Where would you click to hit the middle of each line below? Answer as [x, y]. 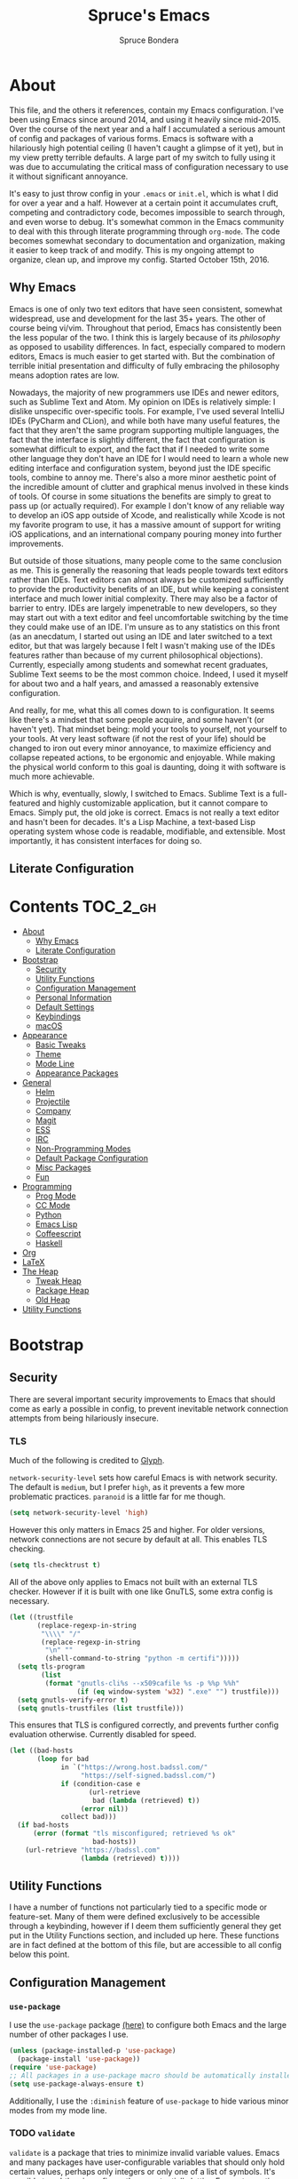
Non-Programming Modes [83, 1149]
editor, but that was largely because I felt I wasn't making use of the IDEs [142, 645]
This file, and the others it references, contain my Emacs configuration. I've [146, 110]
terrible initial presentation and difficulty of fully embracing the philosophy [145, 365]
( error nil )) [104, 1809]
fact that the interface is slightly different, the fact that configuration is [137, 439]
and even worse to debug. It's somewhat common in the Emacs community [147, 221]
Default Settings [65, 1006]
